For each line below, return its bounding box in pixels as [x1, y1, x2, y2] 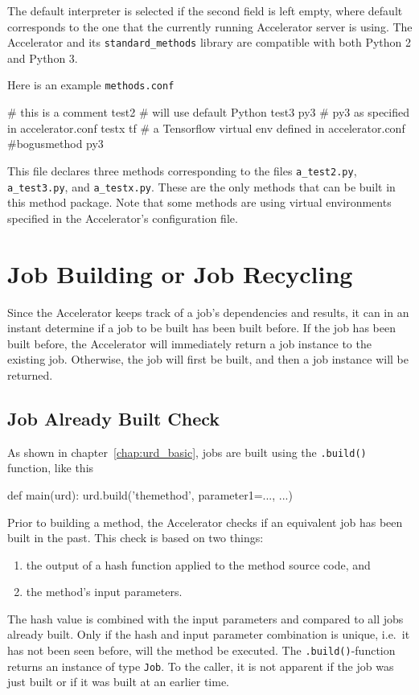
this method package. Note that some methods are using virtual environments [7, 194, 392, 211]
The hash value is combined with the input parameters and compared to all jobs [7, 610, 404, 627]
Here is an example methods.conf [7, 76, 175, 93]
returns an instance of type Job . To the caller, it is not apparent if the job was [7, 657, 394, 674]
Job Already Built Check [7, 405, 220, 430]
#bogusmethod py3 [7, 135, 104, 152]
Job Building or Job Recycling [7, 257, 353, 290]
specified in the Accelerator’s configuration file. [7, 209, 238, 226]
